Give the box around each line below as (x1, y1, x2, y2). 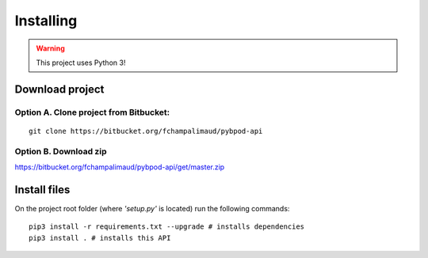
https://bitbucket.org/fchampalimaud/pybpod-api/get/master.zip (14, 162, 225, 172)
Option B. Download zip (14, 146, 107, 157)
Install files (14, 183, 71, 196)
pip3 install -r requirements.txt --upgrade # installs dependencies (29, 222, 305, 231)
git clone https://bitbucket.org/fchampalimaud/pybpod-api (29, 127, 263, 135)
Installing (14, 12, 78, 29)
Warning (36, 44, 65, 53)
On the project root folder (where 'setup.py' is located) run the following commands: (14, 203, 290, 213)
